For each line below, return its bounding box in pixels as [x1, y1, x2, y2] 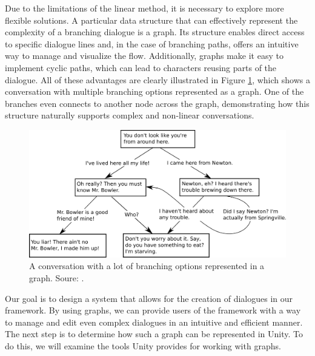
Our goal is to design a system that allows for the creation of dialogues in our [5, 292, 293, 304]
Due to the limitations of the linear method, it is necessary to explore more [5, 2, 284, 14]
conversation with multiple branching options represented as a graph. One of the [5, 85, 304, 98]
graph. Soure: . [29, 272, 84, 284]
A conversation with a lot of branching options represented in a [29, 259, 265, 272]
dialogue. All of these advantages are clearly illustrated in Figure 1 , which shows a [5, 73, 310, 86]
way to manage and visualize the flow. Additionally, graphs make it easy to [5, 49, 283, 62]
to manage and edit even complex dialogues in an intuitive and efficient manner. [5, 315, 303, 328]
